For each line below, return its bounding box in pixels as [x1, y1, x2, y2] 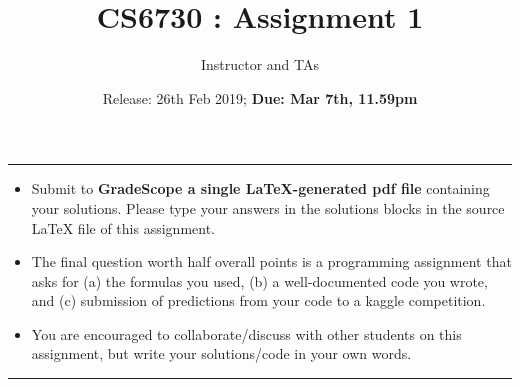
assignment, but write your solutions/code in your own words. [31, 343, 412, 364]
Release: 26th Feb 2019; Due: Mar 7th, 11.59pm [102, 87, 418, 108]
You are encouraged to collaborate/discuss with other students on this [31, 323, 462, 344]
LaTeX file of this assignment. [31, 217, 215, 238]
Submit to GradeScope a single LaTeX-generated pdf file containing [31, 178, 490, 199]
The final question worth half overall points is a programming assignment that [31, 251, 512, 272]
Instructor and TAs [200, 54, 320, 75]
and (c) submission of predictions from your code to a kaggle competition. [31, 290, 486, 311]
